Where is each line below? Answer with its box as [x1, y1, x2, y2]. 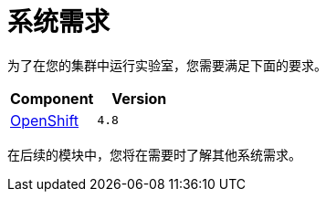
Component [10, 89, 94, 108]
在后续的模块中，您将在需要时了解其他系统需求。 [7, 146, 301, 162]
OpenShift [10, 110, 79, 130]
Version [111, 89, 167, 108]
